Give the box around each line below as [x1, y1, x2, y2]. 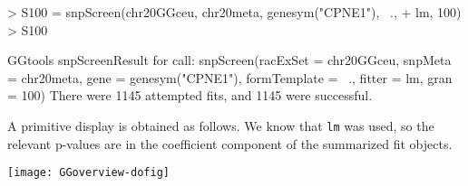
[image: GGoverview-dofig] [7, 166, 170, 180]
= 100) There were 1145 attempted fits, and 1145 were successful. [7, 86, 373, 105]
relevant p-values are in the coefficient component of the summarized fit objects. [7, 134, 453, 153]
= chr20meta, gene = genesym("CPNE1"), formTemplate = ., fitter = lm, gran [7, 68, 453, 87]
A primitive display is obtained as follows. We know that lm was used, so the [7, 116, 434, 135]
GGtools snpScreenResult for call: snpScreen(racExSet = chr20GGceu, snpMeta [7, 51, 452, 70]
